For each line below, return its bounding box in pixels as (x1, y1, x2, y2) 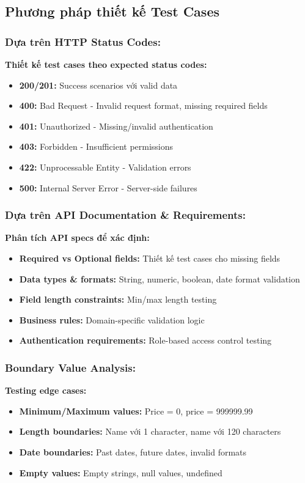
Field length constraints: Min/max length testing (19, 293, 217, 306)
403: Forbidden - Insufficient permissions (19, 140, 174, 153)
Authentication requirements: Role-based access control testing (19, 334, 272, 347)
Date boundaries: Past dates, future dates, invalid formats (19, 445, 247, 458)
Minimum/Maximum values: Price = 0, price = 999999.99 (19, 404, 253, 417)
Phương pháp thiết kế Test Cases (5, 2, 219, 21)
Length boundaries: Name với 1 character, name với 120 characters (19, 425, 281, 438)
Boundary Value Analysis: (5, 359, 136, 375)
